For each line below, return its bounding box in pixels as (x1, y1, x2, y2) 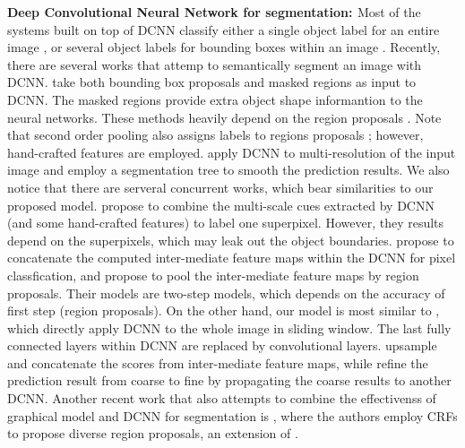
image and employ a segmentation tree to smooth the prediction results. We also (7, 160, 450, 179)
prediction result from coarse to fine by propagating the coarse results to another (7, 371, 452, 390)
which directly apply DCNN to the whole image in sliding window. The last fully (7, 318, 452, 337)
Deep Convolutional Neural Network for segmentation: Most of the (7, 3, 421, 21)
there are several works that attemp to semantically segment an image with (7, 55, 421, 73)
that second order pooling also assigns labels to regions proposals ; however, (7, 125, 424, 144)
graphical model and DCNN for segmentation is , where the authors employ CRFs (7, 406, 458, 425)
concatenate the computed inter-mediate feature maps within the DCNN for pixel (7, 248, 456, 267)
